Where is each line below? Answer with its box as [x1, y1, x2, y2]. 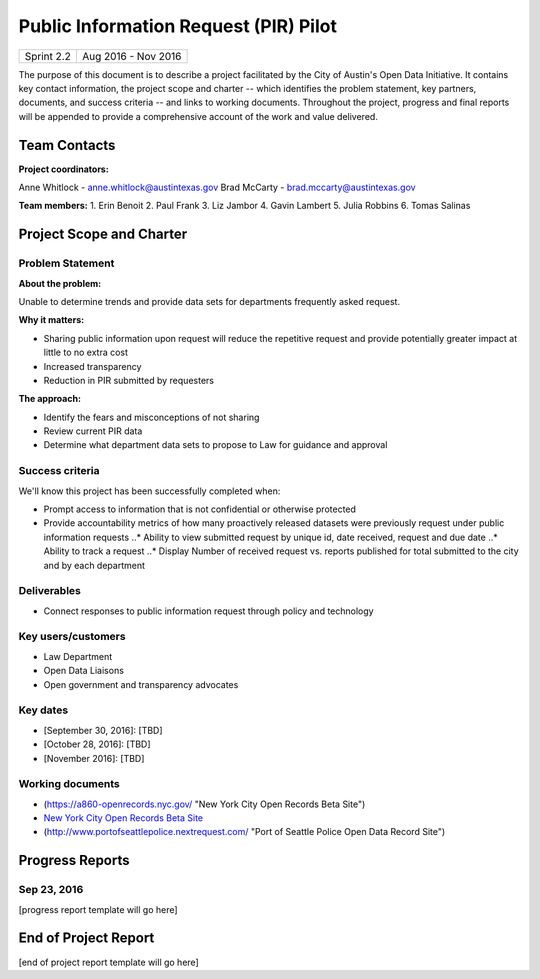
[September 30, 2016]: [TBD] [43, 724, 164, 736]
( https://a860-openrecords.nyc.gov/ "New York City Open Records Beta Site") [43, 798, 366, 810]
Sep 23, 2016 [18, 883, 84, 897]
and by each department [43, 559, 145, 571]
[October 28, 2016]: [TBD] [43, 738, 151, 750]
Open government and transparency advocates [43, 678, 239, 690]
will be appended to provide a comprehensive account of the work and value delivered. [18, 110, 379, 122]
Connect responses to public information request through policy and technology [43, 605, 374, 617]
